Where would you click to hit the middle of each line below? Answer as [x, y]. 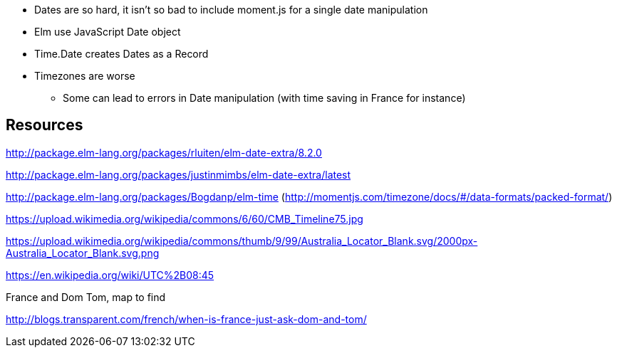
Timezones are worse [85, 76]
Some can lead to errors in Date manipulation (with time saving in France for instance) [264, 98]
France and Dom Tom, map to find [86, 297]
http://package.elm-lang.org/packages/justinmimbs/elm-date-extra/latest [178, 174]
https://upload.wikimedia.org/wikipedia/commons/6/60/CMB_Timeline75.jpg [185, 218]
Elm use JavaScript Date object [108, 32]
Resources [45, 125]
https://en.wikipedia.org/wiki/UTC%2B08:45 [110, 275]
